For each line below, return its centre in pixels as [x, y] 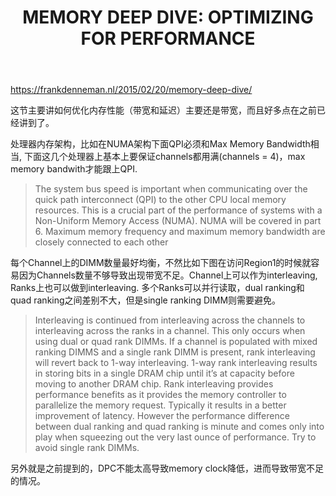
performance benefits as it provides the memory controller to [160, 395]
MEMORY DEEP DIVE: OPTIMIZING [168, 17]
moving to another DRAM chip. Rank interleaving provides [154, 384]
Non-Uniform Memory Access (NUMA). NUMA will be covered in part [178, 221]
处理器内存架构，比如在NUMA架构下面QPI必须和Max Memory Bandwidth [160, 144]
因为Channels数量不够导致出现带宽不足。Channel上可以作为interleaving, [168, 275]
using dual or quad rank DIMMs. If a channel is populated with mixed [176, 342]
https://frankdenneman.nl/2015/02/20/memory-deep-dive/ [131, 90]
